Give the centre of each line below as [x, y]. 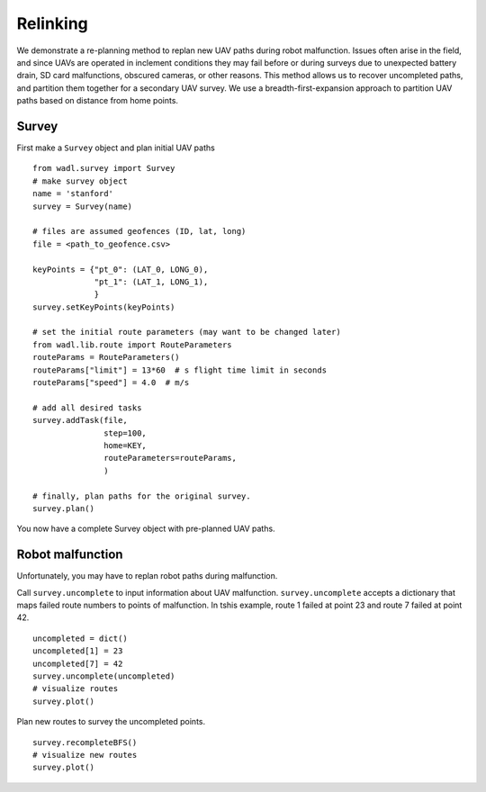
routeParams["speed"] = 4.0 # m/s [111, 383]
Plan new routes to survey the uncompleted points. [111, 722]
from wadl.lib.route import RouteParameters [133, 345]
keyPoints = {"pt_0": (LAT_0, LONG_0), [121, 269]
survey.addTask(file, [80, 420]
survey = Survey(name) [83, 206]
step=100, [126, 433]
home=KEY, [126, 445]
